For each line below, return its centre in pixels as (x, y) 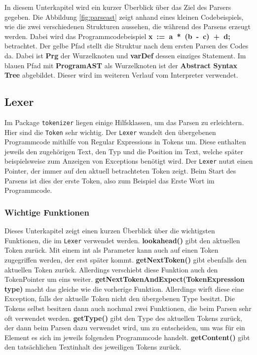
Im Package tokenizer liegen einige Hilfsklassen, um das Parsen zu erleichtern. (124, 122)
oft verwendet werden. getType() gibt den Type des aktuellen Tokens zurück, (123, 318)
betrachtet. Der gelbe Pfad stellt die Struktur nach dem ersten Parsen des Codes (127, 46)
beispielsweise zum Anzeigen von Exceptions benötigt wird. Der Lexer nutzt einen (129, 161)
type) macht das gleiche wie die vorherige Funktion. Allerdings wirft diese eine (124, 288)
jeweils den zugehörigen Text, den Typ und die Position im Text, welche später (124, 151)
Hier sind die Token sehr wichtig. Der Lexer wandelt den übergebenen (110, 132)
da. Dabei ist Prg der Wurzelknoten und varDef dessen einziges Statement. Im (125, 55)
